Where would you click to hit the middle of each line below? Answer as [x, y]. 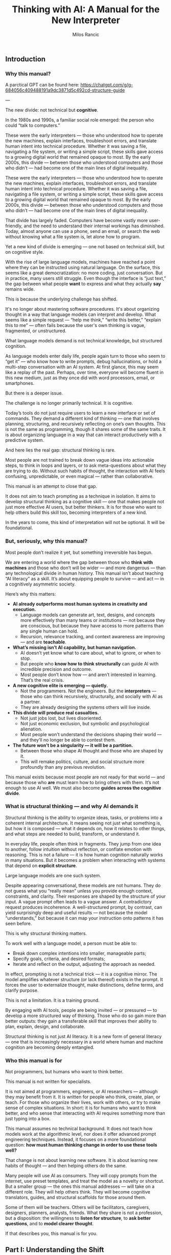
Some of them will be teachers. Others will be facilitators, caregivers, [78, 1207]
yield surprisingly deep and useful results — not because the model [77, 913]
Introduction [26, 59]
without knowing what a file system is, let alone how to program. [73, 237]
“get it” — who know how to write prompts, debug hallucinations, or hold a [83, 361]
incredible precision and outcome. [56, 669]
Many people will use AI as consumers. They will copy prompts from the [81, 1176]
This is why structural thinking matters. [46, 933]
